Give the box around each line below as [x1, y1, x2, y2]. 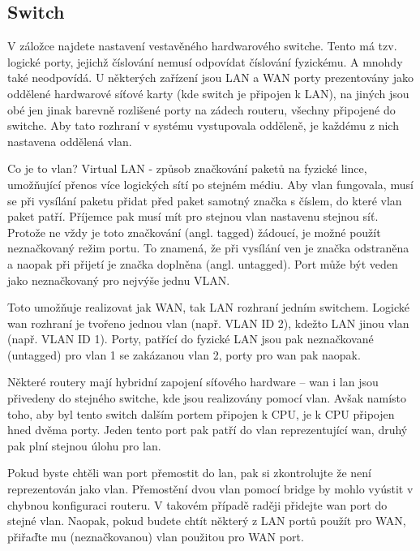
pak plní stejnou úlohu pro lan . [7, 437, 161, 454]
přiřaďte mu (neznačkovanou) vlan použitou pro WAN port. [7, 527, 304, 545]
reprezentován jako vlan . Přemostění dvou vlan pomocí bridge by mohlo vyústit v [7, 480, 414, 497]
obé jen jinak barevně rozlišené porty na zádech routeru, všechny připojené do [7, 101, 396, 118]
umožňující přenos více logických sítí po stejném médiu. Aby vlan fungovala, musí [7, 175, 414, 192]
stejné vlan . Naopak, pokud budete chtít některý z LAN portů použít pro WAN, [7, 512, 406, 529]
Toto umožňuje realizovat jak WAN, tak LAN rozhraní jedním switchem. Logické [7, 299, 410, 316]
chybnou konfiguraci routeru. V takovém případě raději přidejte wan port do [7, 496, 388, 513]
